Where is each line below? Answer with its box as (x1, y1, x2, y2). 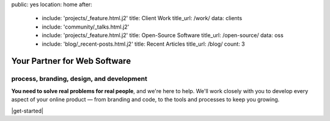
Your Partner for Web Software (11, 56, 131, 66)
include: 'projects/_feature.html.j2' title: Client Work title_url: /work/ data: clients (42, 15, 243, 22)
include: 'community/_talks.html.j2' (42, 23, 130, 30)
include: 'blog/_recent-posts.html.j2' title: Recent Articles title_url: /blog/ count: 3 (42, 40, 246, 47)
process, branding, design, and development (11, 75, 148, 83)
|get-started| (11, 107, 44, 114)
